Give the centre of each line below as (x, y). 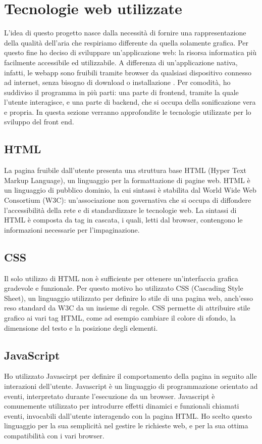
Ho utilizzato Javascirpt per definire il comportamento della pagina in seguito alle (130, 376)
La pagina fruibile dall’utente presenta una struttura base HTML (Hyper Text (125, 170)
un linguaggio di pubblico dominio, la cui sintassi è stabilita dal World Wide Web (130, 190)
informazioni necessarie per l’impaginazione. (72, 229)
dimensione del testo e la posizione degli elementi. (81, 327)
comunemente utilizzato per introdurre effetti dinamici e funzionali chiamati (122, 406)
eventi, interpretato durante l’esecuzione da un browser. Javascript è (110, 396)
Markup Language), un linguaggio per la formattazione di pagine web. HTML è (127, 180)
